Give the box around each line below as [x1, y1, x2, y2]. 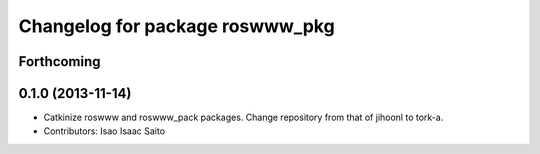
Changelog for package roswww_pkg [18, 15, 335, 37]
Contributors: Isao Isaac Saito [43, 125, 165, 137]
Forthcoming [18, 53, 101, 70]
